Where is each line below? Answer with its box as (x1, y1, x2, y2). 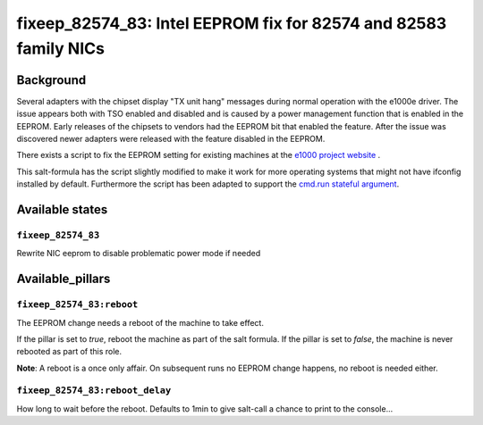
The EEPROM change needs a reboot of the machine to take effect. (16, 317, 264, 328)
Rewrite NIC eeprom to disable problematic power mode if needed (16, 248, 261, 259)
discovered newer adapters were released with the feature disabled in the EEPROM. (16, 134, 326, 145)
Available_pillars (16, 271, 111, 287)
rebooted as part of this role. (16, 346, 123, 357)
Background (16, 72, 87, 87)
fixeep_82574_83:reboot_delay (16, 385, 172, 396)
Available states (16, 202, 108, 218)
